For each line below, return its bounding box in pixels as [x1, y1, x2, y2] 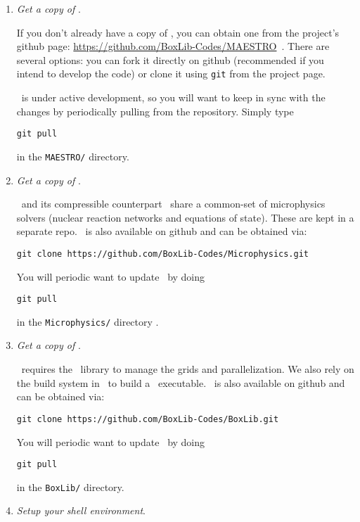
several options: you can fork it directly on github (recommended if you [16, 52, 324, 67]
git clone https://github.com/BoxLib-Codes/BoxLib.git [16, 414, 279, 424]
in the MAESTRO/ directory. [16, 148, 129, 163]
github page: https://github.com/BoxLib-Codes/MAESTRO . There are [16, 39, 330, 53]
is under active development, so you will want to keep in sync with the [21, 90, 326, 105]
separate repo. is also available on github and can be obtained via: [16, 224, 307, 238]
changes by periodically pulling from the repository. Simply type [16, 103, 294, 118]
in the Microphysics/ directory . [16, 314, 159, 329]
